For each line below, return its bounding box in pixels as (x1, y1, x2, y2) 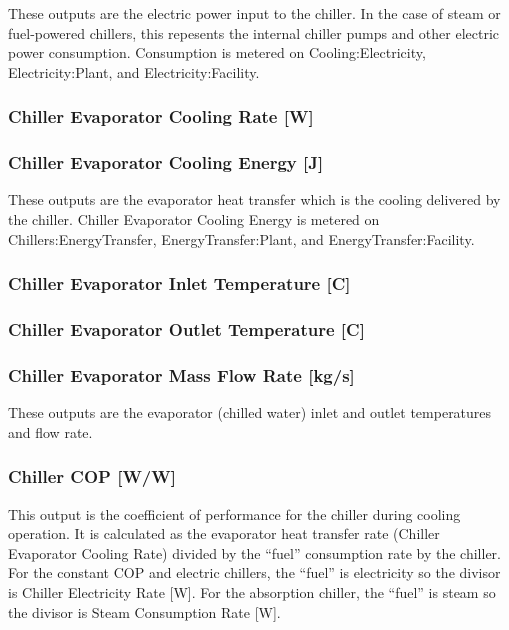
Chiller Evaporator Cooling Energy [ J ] (8, 150, 324, 175)
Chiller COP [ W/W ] (8, 464, 176, 489)
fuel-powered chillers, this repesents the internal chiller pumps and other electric (8, 22, 500, 43)
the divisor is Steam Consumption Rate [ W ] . (8, 601, 281, 622)
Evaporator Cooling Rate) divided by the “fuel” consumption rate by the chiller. (8, 542, 501, 563)
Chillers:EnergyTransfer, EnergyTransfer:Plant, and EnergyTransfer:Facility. (8, 228, 475, 249)
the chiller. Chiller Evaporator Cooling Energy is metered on (8, 209, 380, 230)
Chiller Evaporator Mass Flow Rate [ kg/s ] (8, 362, 355, 387)
